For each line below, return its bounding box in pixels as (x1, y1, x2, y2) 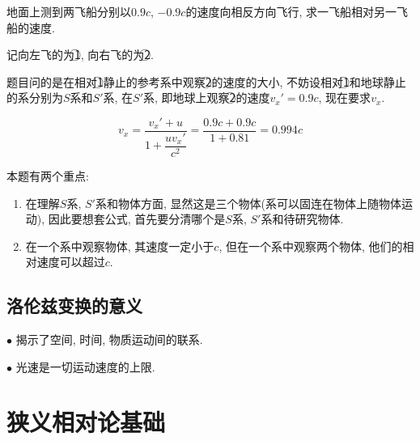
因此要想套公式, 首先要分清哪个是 (48, 210, 226, 227)
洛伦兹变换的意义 (6, 293, 142, 318)
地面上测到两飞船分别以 (6, 3, 131, 19)
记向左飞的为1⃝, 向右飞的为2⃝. (6, 46, 154, 63)
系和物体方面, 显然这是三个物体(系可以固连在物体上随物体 (95, 194, 401, 211)
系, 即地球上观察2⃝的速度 (143, 89, 270, 106)
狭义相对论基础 (6, 405, 166, 439)
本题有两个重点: (6, 167, 89, 184)
